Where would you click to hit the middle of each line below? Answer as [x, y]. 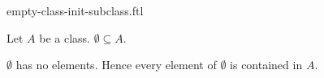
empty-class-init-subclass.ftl [75, 10]
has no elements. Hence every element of [116, 65]
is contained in [266, 65]
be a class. [65, 37]
